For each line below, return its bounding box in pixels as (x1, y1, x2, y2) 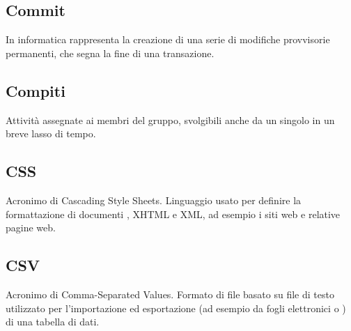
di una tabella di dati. (6, 314, 100, 329)
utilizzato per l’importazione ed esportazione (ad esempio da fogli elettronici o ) (6, 300, 346, 315)
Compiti (6, 79, 65, 101)
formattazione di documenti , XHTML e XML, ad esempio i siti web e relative (6, 206, 341, 221)
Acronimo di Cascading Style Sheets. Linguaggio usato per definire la (6, 192, 302, 207)
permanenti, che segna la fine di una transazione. (6, 45, 214, 60)
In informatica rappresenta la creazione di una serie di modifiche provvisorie (6, 32, 330, 47)
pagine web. (6, 220, 56, 235)
